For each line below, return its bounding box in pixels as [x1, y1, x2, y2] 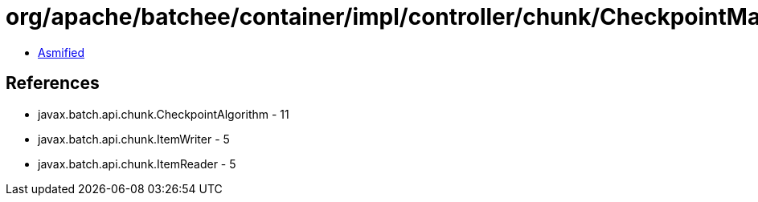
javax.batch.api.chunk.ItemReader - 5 [38, 156, 236, 171]
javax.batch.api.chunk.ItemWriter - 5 [38, 131, 230, 146]
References [6, 73, 100, 94]
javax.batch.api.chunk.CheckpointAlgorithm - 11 [38, 107, 289, 121]
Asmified [38, 45, 85, 59]
